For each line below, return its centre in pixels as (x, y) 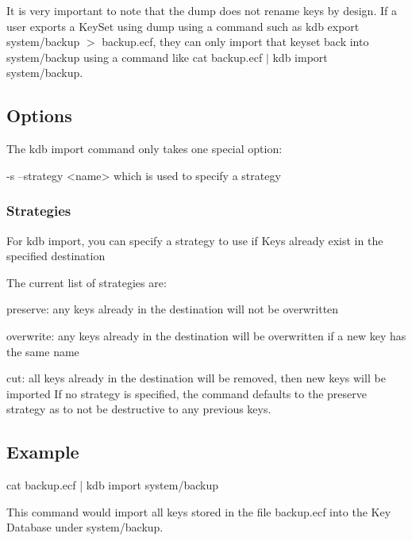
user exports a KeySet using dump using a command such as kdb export (183, 26)
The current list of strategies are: (87, 282)
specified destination (56, 256)
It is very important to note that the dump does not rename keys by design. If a (202, 10)
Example (43, 452)
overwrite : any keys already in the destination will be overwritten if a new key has (206, 335)
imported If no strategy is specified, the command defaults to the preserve (187, 393)
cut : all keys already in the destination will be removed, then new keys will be (196, 378)
